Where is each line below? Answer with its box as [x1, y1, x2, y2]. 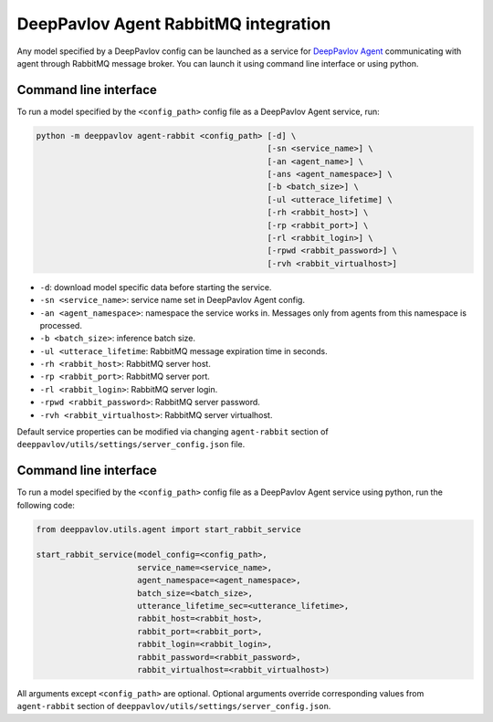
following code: [16, 499, 75, 510]
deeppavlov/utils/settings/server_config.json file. [16, 439, 246, 450]
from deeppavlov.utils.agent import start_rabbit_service [36, 524, 301, 534]
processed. [39, 319, 82, 330]
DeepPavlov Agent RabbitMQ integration [16, 14, 331, 34]
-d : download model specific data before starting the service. [39, 281, 272, 292]
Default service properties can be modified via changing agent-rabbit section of [16, 426, 329, 437]
